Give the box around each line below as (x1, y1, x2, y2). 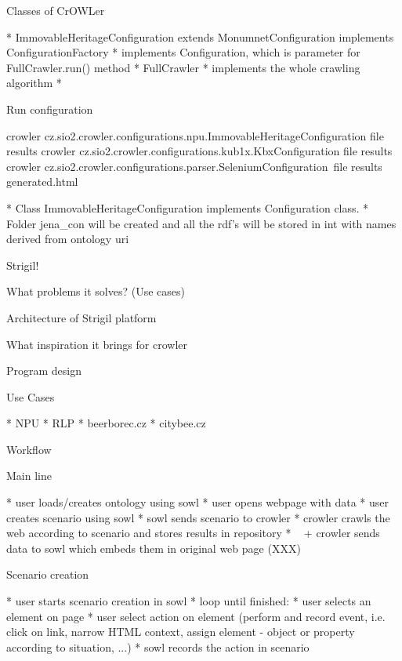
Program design (6, 362, 82, 379)
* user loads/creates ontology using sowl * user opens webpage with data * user (6, 494, 389, 510)
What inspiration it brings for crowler (6, 336, 187, 352)
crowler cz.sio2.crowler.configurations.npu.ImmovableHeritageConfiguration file (6, 127, 384, 143)
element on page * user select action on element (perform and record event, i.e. (6, 608, 386, 624)
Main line (6, 467, 52, 484)
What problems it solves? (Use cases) (6, 283, 185, 300)
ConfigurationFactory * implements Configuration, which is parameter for (6, 44, 360, 60)
